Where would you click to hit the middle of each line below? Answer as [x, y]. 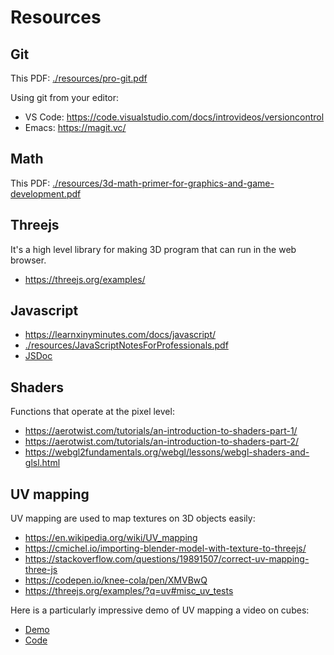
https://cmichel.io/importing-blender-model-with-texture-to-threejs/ [165, 548]
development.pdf [46, 193]
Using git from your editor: [65, 97]
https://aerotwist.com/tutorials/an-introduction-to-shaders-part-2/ [162, 442]
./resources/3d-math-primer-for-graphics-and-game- [163, 183]
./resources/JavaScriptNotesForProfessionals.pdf [126, 345]
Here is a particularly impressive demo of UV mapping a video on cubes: [160, 610]
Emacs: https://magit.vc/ [75, 127]
